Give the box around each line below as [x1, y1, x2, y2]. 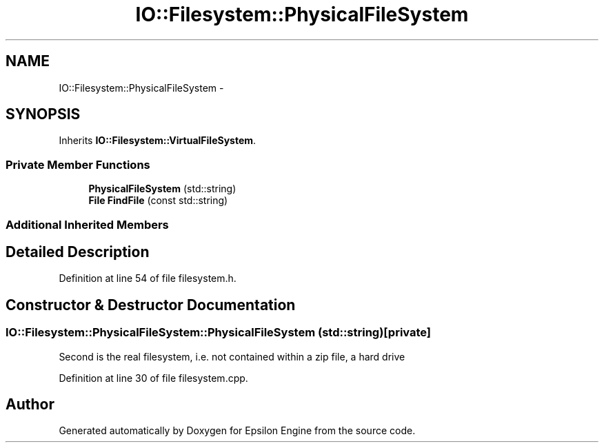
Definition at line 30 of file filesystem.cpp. [59, 371, 248, 384]
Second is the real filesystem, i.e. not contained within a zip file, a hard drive [59, 350, 405, 363]
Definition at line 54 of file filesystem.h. [59, 272, 236, 285]
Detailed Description [6, 243, 150, 261]
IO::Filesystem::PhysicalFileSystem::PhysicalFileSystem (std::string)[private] [6, 325, 431, 340]
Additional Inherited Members [6, 217, 169, 232]
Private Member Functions [6, 157, 150, 172]
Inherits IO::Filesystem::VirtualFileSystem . [59, 134, 256, 147]
